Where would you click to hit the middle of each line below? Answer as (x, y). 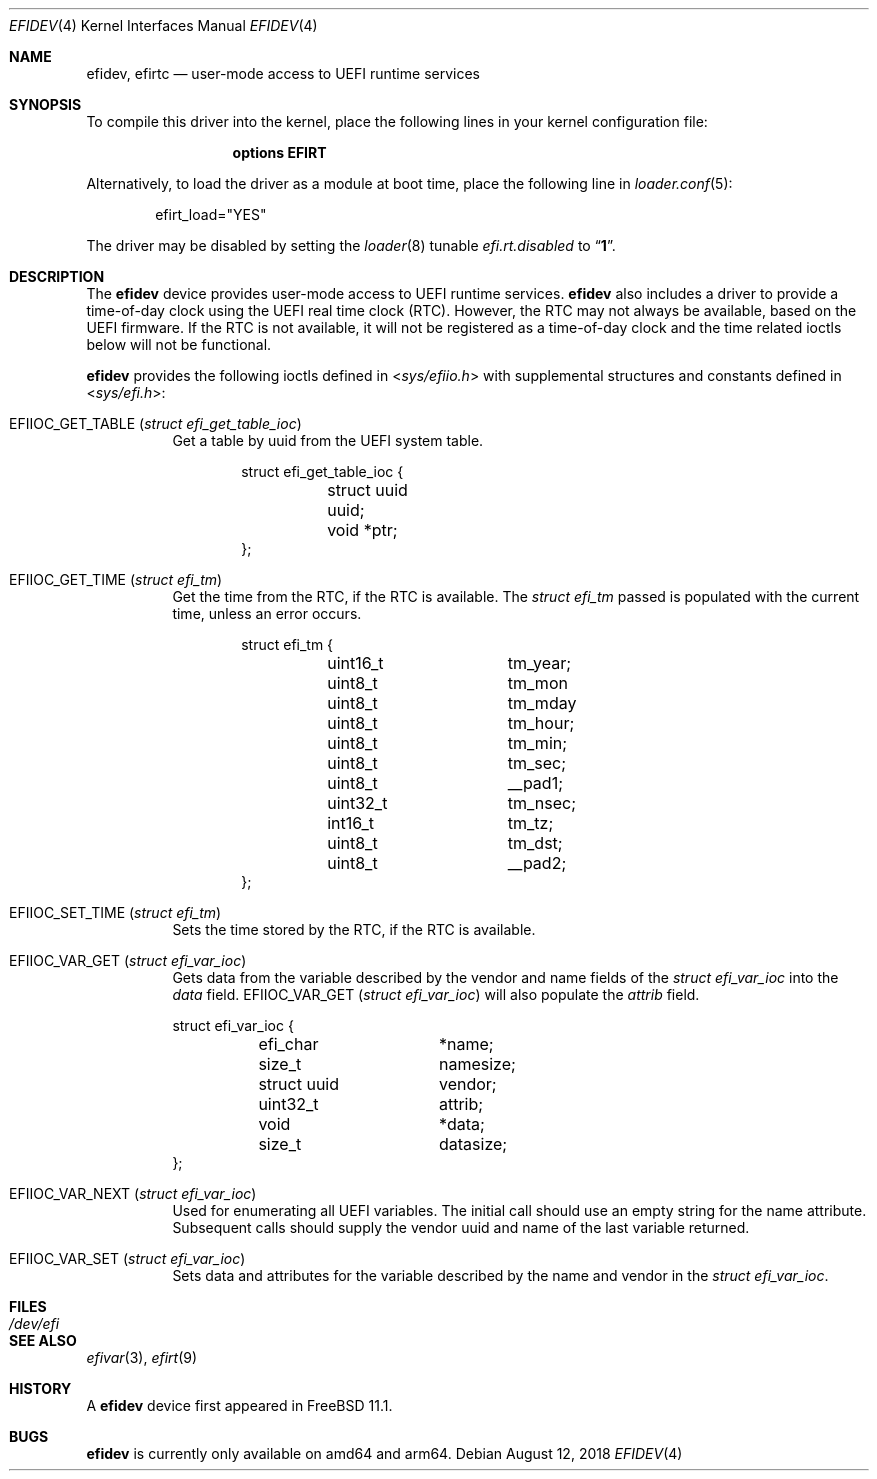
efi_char (288, 1044)
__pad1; (535, 783)
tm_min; (537, 743)
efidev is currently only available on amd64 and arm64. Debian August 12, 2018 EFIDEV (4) (384, 1453)
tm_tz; (530, 823)
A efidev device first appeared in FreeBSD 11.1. (239, 1405)
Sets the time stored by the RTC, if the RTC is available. (354, 929)
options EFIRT (279, 152)
